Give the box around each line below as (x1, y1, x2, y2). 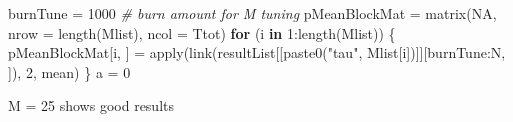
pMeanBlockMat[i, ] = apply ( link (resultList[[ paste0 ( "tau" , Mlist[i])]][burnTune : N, (8, 42, 506, 63)
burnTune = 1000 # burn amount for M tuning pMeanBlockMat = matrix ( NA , (8, 3, 497, 23)
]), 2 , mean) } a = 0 (8, 61, 131, 82)
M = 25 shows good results (8, 95, 174, 116)
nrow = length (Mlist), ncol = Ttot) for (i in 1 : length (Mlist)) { (8, 22, 396, 43)
